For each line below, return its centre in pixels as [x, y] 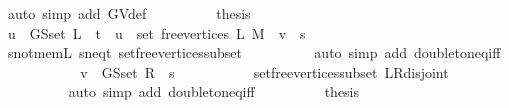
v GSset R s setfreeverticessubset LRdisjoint [264, 71]
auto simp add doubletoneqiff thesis [214, 91]
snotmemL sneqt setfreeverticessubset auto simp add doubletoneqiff [254, 52]
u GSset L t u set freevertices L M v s [156, 32]
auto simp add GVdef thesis [129, 13]
